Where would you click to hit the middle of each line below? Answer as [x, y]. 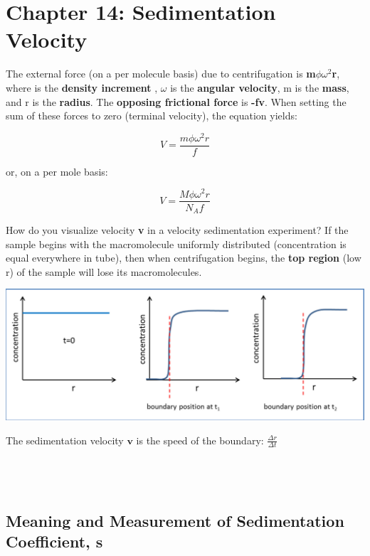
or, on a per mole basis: [57, 171]
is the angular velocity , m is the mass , [260, 87]
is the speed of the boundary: [200, 440]
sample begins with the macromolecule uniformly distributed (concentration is [176, 244]
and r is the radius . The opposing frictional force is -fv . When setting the [176, 101]
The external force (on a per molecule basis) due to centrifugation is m [161, 74]
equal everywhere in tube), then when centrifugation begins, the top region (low [184, 258]
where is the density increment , [82, 87]
